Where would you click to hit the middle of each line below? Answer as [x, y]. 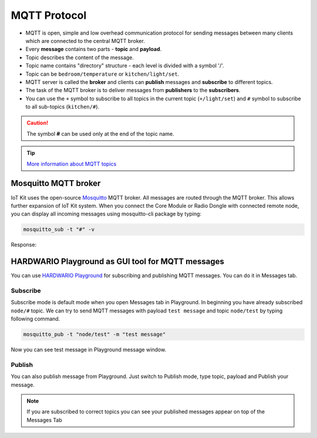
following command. [36, 319]
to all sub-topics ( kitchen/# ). [63, 107]
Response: [24, 245]
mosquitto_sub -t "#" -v [59, 230]
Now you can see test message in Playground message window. [89, 350]
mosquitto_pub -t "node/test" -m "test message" [95, 334]
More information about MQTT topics [72, 164]
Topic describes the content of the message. [80, 57]
